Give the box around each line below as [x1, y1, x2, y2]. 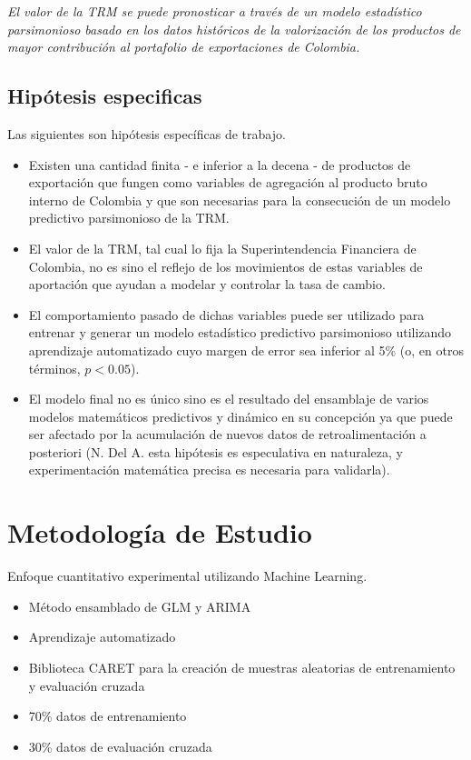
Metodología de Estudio [7, 514, 312, 551]
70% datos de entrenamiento [28, 706, 187, 725]
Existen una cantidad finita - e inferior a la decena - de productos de [28, 155, 411, 174]
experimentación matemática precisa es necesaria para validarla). [28, 460, 390, 479]
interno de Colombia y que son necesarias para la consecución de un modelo [28, 190, 451, 209]
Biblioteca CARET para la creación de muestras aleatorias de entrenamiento [28, 657, 456, 676]
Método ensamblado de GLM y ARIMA [28, 596, 251, 615]
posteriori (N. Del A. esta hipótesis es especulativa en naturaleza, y [28, 442, 403, 461]
